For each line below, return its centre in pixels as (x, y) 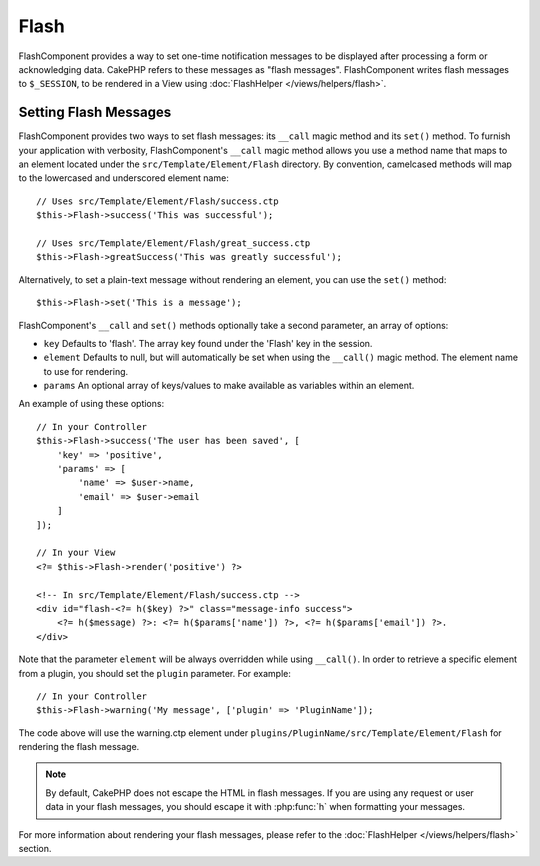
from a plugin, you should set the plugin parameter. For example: (155, 673)
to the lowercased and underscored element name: (123, 178)
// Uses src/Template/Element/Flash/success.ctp (157, 201)
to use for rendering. (86, 371)
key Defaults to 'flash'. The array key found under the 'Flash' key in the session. (208, 343)
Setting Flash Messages (95, 112)
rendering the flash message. (79, 747)
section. (35, 849)
